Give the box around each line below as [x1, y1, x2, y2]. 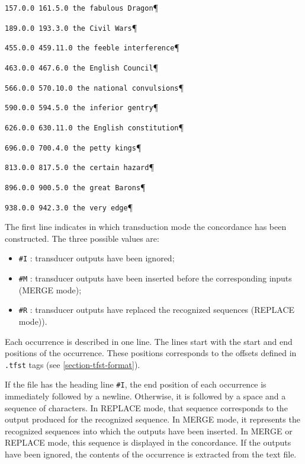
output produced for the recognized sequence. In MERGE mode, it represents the [5, 413, 300, 425]
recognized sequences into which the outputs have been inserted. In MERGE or [5, 424, 293, 437]
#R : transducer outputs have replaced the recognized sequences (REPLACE [18, 303, 295, 316]
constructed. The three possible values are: [5, 232, 159, 244]
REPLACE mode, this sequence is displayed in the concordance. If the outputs [5, 436, 291, 449]
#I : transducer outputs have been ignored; [18, 252, 175, 264]
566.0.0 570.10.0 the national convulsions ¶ [5, 81, 184, 93]
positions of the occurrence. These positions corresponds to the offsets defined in [5, 347, 297, 359]
